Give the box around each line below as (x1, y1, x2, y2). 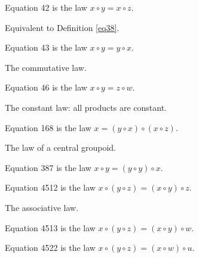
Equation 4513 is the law (5, 221, 96, 234)
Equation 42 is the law (5, 1, 87, 13)
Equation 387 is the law (5, 161, 91, 173)
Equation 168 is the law (5, 121, 91, 133)
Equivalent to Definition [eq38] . (5, 21, 120, 33)
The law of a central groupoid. (5, 141, 116, 154)
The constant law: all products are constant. (5, 101, 167, 113)
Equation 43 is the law (5, 41, 87, 54)
